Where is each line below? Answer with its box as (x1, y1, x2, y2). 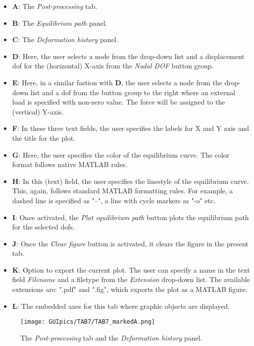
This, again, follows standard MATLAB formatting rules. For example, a (12, 185, 233, 196)
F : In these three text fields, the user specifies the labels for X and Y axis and (12, 123, 249, 133)
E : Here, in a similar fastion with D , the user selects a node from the (12, 77, 222, 87)
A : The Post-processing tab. (12, 1, 98, 11)
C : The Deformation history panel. (12, 34, 118, 45)
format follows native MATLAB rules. (12, 159, 128, 170)
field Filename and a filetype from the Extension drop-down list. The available (12, 274, 250, 285)
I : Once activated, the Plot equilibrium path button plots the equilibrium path (12, 212, 249, 222)
